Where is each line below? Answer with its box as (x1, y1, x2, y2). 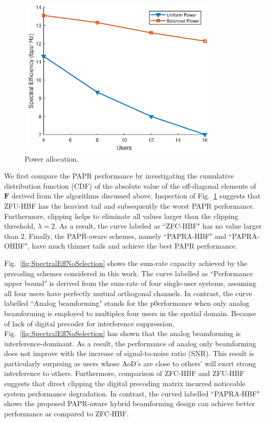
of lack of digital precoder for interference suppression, (4, 318, 174, 328)
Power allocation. (25, 153, 79, 164)
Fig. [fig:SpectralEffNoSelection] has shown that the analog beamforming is (4, 328, 241, 339)
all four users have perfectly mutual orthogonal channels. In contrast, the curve (4, 287, 252, 298)
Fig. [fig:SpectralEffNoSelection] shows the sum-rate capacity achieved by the (4, 257, 248, 268)
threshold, (4, 220, 35, 231)
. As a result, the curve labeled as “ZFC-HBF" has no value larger (55, 220, 262, 231)
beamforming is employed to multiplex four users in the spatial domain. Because (4, 307, 256, 318)
